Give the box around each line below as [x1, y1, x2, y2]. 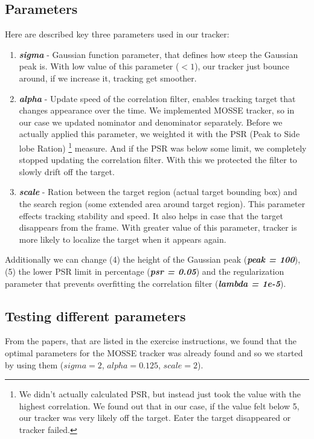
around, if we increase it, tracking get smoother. [19, 71, 197, 84]
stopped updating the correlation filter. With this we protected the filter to [19, 153, 297, 166]
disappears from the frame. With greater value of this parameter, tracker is [19, 221, 297, 234]
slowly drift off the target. [19, 165, 115, 178]
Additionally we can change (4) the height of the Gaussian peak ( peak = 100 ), [5, 253, 301, 266]
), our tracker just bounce [194, 60, 290, 72]
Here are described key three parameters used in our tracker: [5, 28, 229, 40]
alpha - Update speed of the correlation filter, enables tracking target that [19, 92, 296, 104]
